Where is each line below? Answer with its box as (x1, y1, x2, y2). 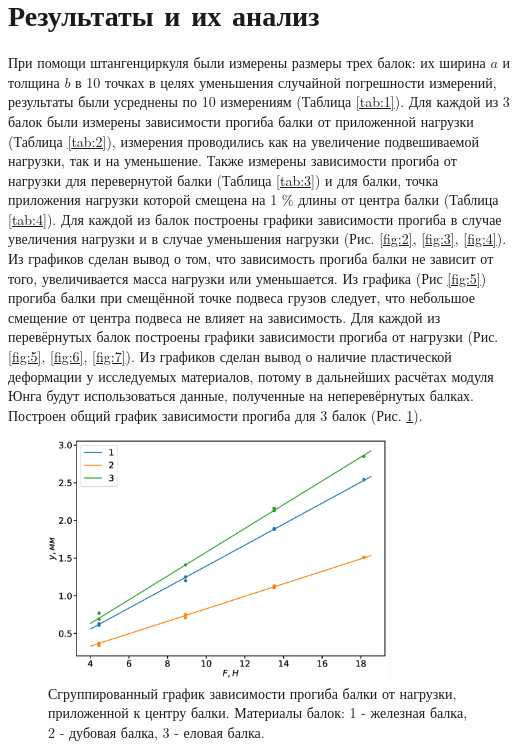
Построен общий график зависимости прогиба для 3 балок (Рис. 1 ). (8, 404, 423, 425)
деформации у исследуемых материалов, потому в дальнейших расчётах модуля (8, 365, 494, 386)
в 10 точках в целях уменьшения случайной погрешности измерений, (75, 71, 497, 92)
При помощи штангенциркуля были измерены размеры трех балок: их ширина (8, 52, 486, 73)
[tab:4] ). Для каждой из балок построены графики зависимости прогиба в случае (8, 208, 502, 229)
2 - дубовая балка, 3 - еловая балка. (48, 722, 265, 742)
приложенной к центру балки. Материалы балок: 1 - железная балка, (48, 702, 468, 723)
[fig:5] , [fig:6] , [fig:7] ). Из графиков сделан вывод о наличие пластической (8, 346, 452, 367)
